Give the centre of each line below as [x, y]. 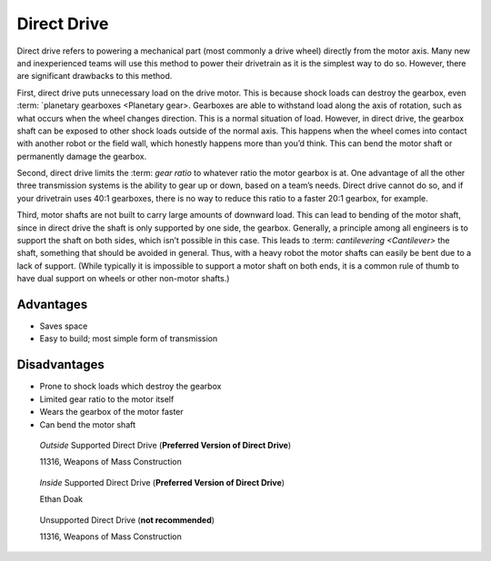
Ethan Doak [61, 499]
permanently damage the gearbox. [82, 156]
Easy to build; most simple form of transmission [129, 339]
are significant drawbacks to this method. [95, 76]
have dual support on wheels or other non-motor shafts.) [123, 279]
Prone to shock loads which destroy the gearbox [130, 387]
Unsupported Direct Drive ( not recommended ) [127, 520]
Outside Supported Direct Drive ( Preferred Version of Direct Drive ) [165, 445]
